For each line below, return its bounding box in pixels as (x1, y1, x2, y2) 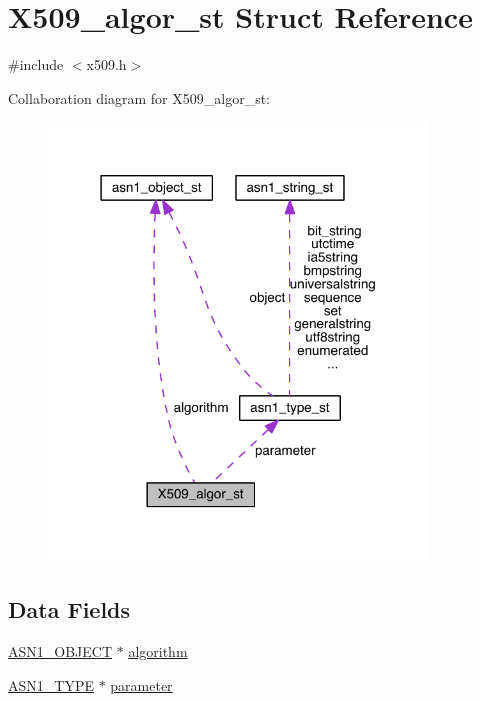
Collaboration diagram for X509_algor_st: (8, 87, 270, 108)
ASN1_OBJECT (8, 641, 113, 662)
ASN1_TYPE (8, 674, 94, 695)
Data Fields (8, 594, 131, 625)
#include (8, 54, 64, 75)
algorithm (128, 641, 188, 662)
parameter (110, 674, 173, 695)
